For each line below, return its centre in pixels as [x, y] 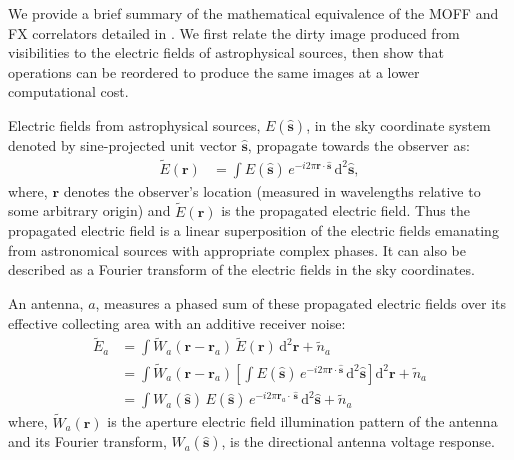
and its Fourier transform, [87, 441]
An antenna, [46, 303]
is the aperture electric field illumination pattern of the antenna [302, 421]
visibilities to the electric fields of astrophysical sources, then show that [226, 52]
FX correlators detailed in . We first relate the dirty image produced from [234, 32]
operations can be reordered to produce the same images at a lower [214, 71]
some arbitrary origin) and [89, 210]
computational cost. [68, 91]
